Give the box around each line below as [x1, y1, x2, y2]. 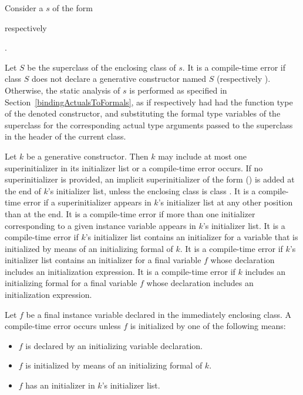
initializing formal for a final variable [5, 277, 137, 289]
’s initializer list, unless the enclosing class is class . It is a [48, 184, 256, 197]
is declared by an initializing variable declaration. [25, 339, 203, 351]
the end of [5, 184, 41, 197]
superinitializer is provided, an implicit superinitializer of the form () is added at [5, 173, 295, 185]
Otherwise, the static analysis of [5, 84, 120, 96]
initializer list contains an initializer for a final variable [5, 254, 201, 266]
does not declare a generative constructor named [32, 72, 207, 85]
